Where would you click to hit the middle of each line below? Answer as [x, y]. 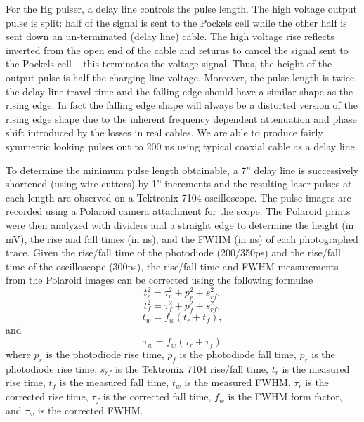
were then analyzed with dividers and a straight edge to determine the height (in [180, 224]
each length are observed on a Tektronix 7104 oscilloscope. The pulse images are [178, 197]
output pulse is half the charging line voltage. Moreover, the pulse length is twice [180, 77]
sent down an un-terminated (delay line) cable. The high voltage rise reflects [170, 36]
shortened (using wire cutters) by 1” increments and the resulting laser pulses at [179, 184]
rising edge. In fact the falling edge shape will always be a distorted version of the [182, 105]
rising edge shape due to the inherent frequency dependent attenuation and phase [181, 118]
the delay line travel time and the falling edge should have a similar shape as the [180, 91]
